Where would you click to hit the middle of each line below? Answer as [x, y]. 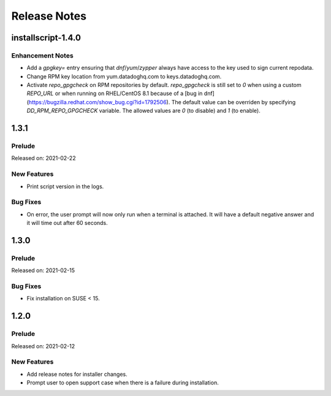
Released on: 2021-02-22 [44, 158]
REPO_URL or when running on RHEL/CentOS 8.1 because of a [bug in [115, 93]
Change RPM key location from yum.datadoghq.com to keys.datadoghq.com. [124, 76]
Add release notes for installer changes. [77, 374]
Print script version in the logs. [65, 186]
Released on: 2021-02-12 [43, 346]
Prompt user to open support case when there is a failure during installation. [123, 383]
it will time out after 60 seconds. [67, 223]
